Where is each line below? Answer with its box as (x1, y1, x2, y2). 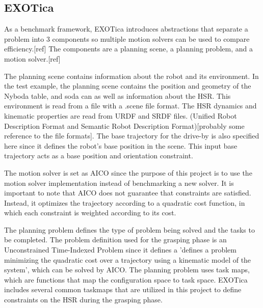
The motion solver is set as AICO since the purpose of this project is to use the (4, 167, 252, 178)
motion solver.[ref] (4, 53, 61, 64)
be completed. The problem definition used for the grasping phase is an (4, 234, 227, 245)
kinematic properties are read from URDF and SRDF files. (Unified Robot (4, 110, 237, 121)
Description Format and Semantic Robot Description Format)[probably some (4, 120, 245, 131)
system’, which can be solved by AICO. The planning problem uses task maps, (4, 264, 250, 275)
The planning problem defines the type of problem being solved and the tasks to (4, 224, 255, 235)
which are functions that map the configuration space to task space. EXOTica (4, 274, 248, 285)
